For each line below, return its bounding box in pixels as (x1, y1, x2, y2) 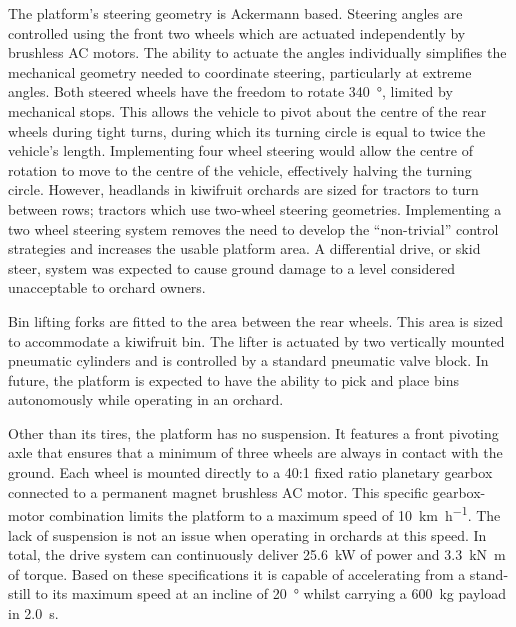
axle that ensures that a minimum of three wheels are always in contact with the (8, 442, 503, 463)
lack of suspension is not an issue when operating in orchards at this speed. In (8, 524, 487, 545)
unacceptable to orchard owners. (8, 277, 206, 298)
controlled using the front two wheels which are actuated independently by (8, 22, 466, 43)
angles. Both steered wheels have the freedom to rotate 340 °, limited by (8, 81, 453, 102)
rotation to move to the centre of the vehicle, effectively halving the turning (8, 159, 472, 180)
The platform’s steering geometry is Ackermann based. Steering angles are (8, 3, 463, 23)
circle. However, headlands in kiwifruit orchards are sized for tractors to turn (8, 179, 479, 200)
